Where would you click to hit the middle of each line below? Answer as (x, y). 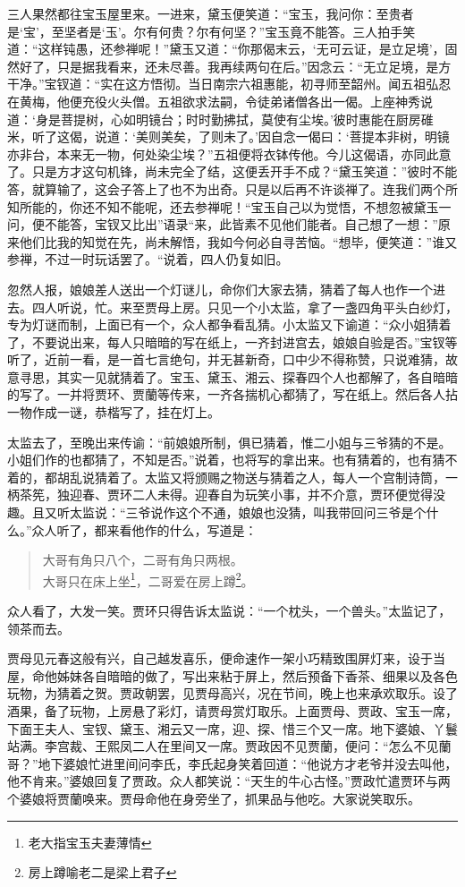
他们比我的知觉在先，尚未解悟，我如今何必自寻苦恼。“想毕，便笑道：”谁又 (238, 241)
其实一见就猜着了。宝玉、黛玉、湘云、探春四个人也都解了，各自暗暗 (257, 376)
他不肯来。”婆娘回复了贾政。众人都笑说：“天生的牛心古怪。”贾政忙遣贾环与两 (229, 781)
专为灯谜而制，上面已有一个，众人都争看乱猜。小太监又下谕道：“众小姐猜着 (229, 324)
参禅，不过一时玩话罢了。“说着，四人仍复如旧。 (148, 259)
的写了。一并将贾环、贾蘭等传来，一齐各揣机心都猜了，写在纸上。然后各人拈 (232, 394)
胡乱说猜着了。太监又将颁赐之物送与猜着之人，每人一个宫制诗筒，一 (257, 477)
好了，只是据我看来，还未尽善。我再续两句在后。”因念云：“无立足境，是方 (235, 66)
